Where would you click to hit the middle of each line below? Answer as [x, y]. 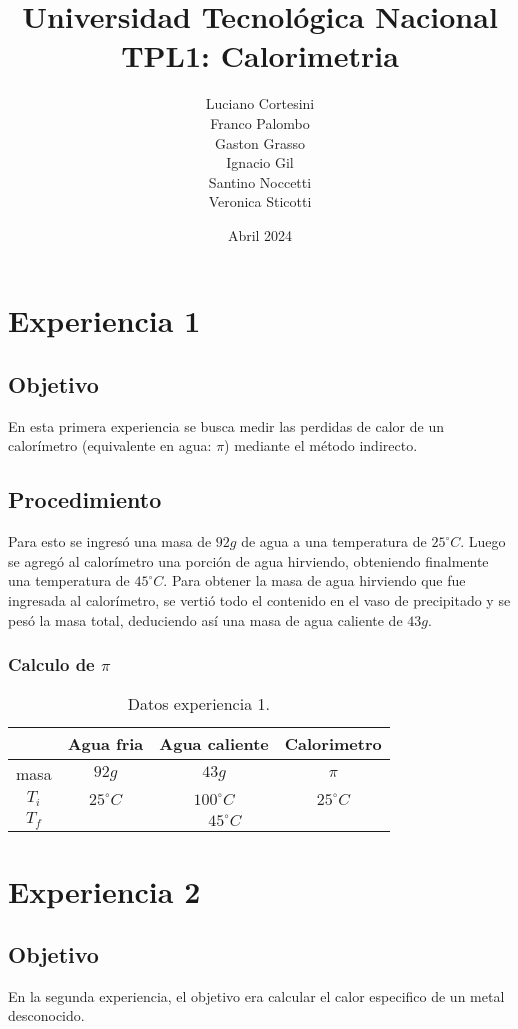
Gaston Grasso [260, 142]
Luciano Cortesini [260, 103]
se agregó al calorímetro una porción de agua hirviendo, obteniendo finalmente [248, 560]
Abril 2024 [260, 234]
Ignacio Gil [260, 162]
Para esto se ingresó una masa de [110, 541]
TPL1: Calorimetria [260, 55]
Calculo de [51, 664]
